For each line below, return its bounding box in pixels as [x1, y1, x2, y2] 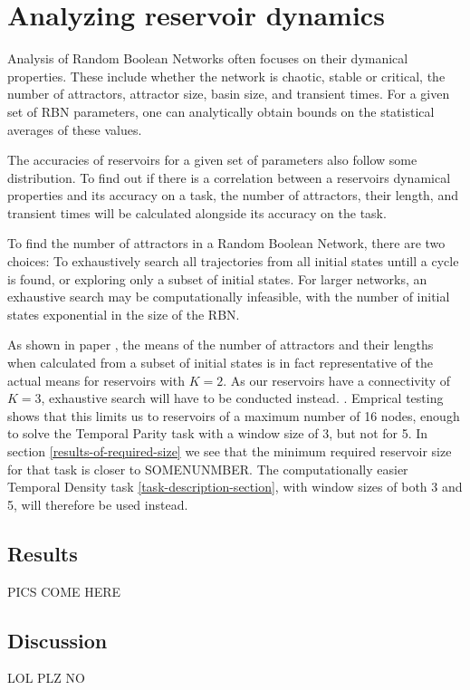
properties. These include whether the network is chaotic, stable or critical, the [7, 66, 446, 85]
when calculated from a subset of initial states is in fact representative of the [7, 353, 433, 372]
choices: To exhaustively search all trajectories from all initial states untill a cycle [7, 252, 459, 271]
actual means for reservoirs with [7, 370, 185, 389]
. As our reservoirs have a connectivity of [223, 370, 451, 389]
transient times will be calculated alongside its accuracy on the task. [7, 203, 387, 222]
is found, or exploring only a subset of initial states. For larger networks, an [7, 269, 427, 288]
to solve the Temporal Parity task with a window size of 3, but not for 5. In [7, 424, 428, 443]
